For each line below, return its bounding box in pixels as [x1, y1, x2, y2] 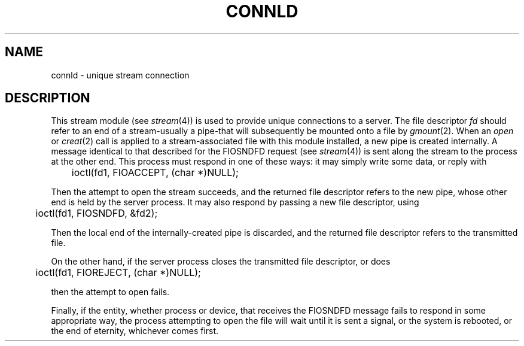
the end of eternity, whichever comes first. [51, 326, 219, 336]
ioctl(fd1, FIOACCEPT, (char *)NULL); [71, 166, 239, 179]
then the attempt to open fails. [51, 287, 170, 298]
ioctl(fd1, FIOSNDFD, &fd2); [35, 207, 158, 220]
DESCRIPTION [5, 90, 90, 106]
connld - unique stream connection [51, 69, 190, 80]
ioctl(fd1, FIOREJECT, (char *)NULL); [35, 266, 201, 279]
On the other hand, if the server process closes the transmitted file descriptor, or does [51, 256, 391, 267]
